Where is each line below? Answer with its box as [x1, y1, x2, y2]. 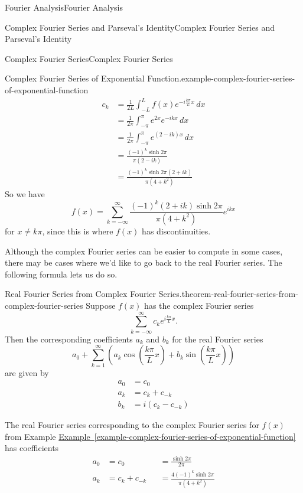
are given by [5, 366, 49, 378]
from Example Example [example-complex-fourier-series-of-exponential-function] [5, 430, 296, 442]
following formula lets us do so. [5, 267, 118, 280]
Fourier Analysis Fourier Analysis [5, 1, 123, 13]
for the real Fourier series [172, 332, 263, 345]
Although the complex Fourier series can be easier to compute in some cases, [5, 244, 283, 257]
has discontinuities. [142, 224, 211, 237]
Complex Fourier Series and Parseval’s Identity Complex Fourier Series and [5, 21, 275, 33]
